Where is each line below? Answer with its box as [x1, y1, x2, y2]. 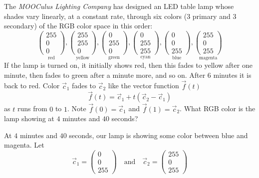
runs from [17, 103, 47, 114]
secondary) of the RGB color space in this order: [4, 20, 153, 31]
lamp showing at [4, 113, 54, 124]
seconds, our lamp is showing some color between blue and [69, 130, 248, 140]
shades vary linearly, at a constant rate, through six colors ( [4, 10, 187, 21]
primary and [192, 10, 231, 21]
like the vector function [108, 80, 179, 91]
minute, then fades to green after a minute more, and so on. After [4, 69, 206, 80]
